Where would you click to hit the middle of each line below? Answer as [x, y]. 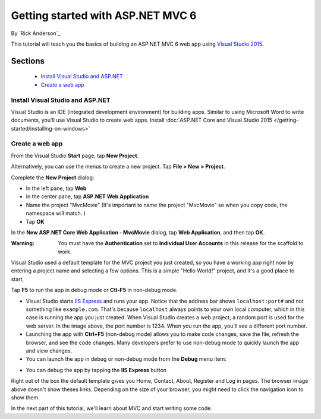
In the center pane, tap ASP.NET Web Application [87, 196]
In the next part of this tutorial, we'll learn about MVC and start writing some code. [111, 408]
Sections [28, 61]
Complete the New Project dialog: [53, 177]
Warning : [23, 243]
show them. [25, 397]
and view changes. [49, 351]
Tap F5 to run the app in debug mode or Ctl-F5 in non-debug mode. [94, 290]
